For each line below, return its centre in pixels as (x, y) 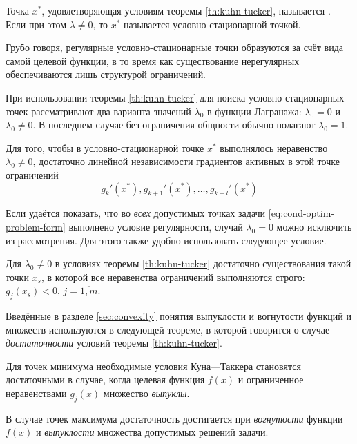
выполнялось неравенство (274, 147)
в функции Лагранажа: (254, 111)
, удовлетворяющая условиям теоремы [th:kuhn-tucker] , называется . (186, 10)
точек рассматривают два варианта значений (98, 111)
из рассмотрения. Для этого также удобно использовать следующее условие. (166, 240)
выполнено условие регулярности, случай (156, 226)
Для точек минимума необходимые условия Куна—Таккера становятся (153, 366)
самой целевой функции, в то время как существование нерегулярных (153, 60)
